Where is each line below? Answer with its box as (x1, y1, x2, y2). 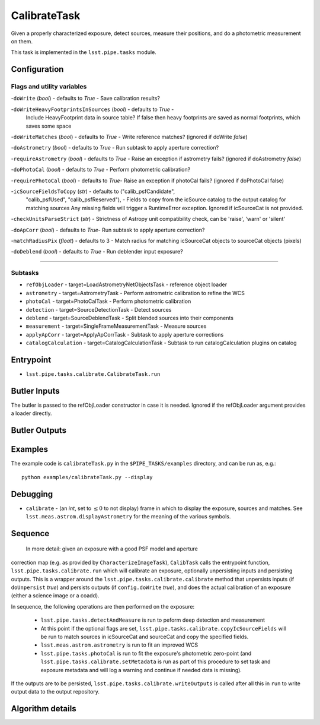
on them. (11, 37, 33, 45)
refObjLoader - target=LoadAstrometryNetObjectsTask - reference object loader (25, 281, 228, 288)
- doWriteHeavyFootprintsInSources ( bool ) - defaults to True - (11, 106, 174, 113)
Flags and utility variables (11, 83, 87, 91)
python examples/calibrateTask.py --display (21, 474, 153, 480)
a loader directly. (11, 410, 53, 417)
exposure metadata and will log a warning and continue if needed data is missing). (40, 666, 242, 673)
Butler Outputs (11, 425, 66, 436)
